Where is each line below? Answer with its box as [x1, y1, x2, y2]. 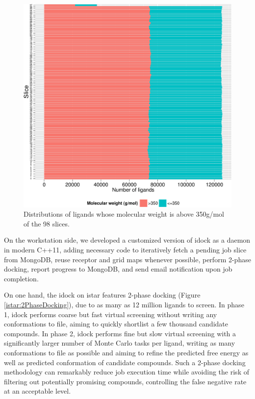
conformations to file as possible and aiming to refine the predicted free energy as [4, 347, 249, 357]
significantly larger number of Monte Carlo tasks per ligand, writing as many [4, 338, 235, 348]
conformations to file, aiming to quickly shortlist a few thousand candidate [4, 319, 228, 329]
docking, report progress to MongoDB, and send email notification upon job [4, 264, 232, 274]
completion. [4, 273, 39, 283]
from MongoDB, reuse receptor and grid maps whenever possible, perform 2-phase [4, 254, 251, 264]
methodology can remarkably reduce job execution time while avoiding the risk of [4, 367, 249, 377]
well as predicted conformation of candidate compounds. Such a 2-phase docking [4, 357, 246, 367]
